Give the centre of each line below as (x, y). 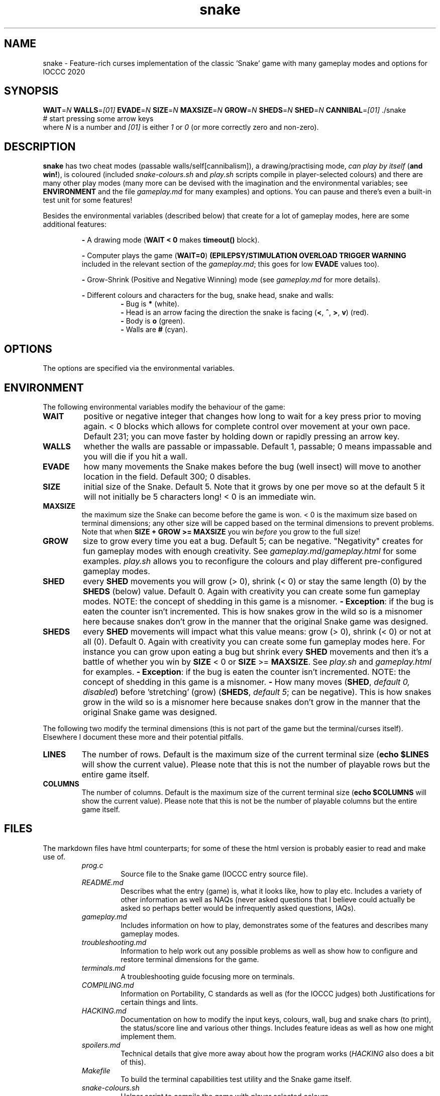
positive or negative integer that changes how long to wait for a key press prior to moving (252, 416)
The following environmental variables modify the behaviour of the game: (164, 407)
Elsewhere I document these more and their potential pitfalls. (143, 737)
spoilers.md (101, 1045)
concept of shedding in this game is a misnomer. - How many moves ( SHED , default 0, (246, 682)
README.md (102, 882)
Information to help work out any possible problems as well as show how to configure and (269, 951)
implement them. (148, 1036)
